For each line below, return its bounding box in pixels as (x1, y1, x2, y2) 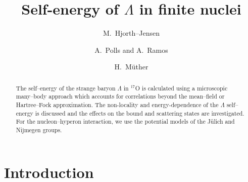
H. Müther (114, 61, 148, 72)
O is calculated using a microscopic (135, 83, 228, 92)
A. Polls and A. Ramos (94, 44, 168, 55)
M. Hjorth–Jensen (103, 28, 160, 38)
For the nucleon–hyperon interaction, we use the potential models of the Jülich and (16, 117, 235, 126)
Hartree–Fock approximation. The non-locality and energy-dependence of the (16, 101, 219, 109)
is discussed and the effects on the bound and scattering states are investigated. (35, 109, 244, 117)
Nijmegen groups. (16, 125, 62, 134)
